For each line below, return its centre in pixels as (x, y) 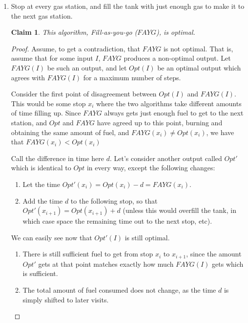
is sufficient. (40, 273)
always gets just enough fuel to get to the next (174, 113)
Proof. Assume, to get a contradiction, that (75, 48)
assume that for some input (52, 58)
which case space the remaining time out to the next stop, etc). (117, 221)
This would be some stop (48, 103)
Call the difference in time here (58, 158)
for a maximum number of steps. (132, 77)
